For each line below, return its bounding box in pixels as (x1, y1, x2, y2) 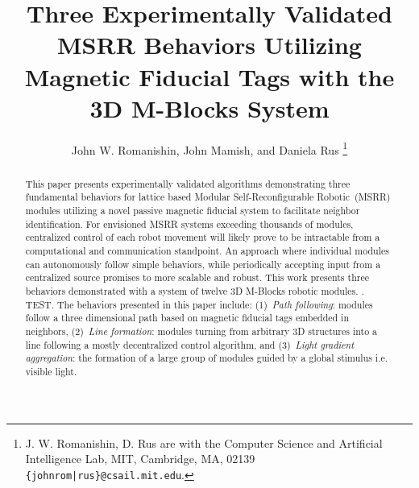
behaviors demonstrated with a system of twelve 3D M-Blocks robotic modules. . (25, 283, 364, 297)
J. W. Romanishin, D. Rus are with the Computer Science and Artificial (25, 434, 383, 451)
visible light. (25, 364, 77, 378)
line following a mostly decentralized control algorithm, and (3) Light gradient (25, 337, 355, 351)
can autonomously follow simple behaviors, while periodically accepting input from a (25, 257, 381, 271)
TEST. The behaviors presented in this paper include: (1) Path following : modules (25, 297, 373, 311)
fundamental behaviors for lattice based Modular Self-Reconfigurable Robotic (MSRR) (25, 190, 391, 204)
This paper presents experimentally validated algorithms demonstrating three (25, 176, 351, 190)
